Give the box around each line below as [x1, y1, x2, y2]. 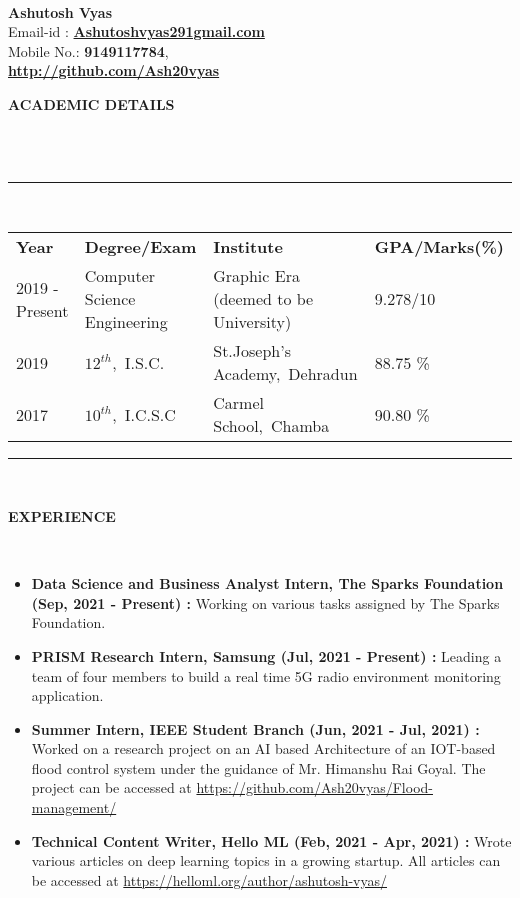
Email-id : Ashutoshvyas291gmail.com [8, 21, 265, 42]
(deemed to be [213, 287, 314, 311]
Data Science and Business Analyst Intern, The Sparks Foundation [31, 573, 504, 594]
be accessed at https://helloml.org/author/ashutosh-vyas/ [31, 869, 388, 890]
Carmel [213, 391, 264, 415]
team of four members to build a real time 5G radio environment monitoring [31, 665, 501, 686]
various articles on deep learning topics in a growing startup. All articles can [31, 850, 501, 871]
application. [31, 685, 104, 706]
